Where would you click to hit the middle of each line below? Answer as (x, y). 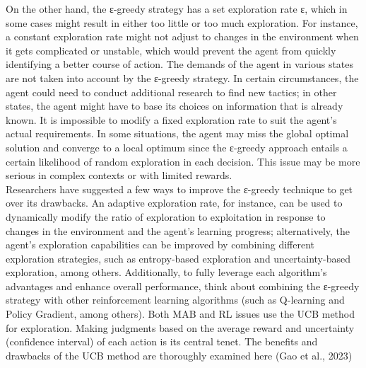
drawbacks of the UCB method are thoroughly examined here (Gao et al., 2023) (179, 355)
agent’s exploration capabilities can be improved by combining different (160, 245)
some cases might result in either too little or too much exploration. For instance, (182, 22)
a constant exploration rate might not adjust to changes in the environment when (182, 36)
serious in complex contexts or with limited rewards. (119, 175)
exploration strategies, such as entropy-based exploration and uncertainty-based (178, 258)
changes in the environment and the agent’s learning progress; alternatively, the (178, 230)
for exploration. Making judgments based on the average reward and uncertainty (180, 327)
